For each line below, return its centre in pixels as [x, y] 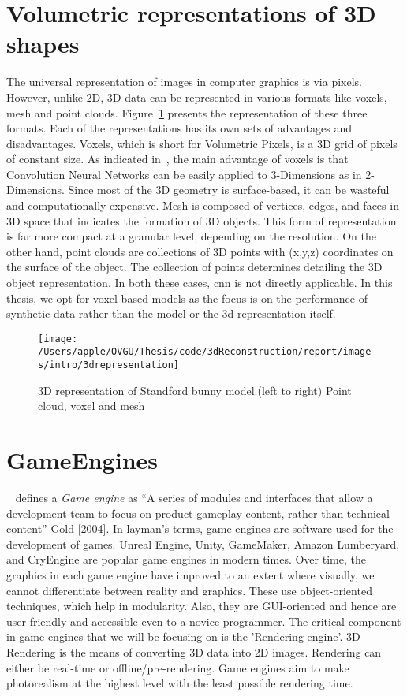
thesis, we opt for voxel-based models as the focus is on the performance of [187, 298]
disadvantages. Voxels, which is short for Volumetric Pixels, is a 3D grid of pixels [202, 143]
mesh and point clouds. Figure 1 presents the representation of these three [187, 112]
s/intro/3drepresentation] [108, 365]
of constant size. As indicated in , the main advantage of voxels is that [177, 159]
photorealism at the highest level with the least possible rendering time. [180, 683]
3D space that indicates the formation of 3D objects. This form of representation [202, 220]
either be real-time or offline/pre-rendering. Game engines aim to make [178, 667]
